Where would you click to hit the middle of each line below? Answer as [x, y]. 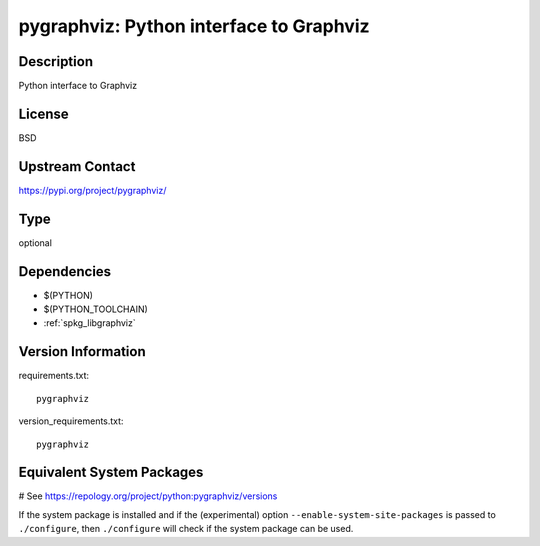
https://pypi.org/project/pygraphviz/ [92, 190]
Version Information [82, 351]
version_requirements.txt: [71, 421]
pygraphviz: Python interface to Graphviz [194, 26]
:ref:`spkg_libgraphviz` [89, 323]
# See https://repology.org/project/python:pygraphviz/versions [148, 496]
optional [35, 242]
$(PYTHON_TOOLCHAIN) [96, 309]
